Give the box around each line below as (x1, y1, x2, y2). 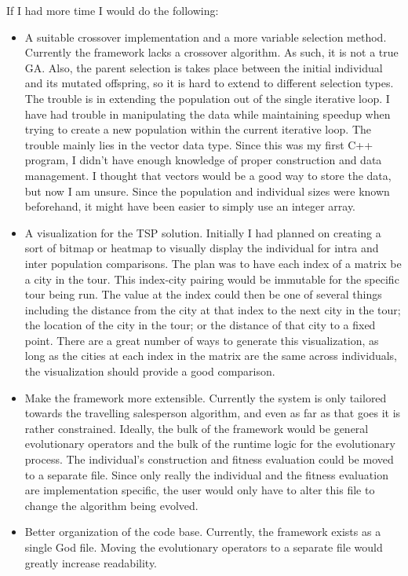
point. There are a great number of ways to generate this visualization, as (24, 332, 379, 348)
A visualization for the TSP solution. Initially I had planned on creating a (24, 224, 381, 240)
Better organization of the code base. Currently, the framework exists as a (24, 523, 381, 540)
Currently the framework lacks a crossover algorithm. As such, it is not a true (24, 44, 399, 61)
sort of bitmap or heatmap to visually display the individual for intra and (24, 240, 379, 256)
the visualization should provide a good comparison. (24, 363, 275, 380)
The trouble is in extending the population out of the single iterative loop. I (24, 90, 390, 106)
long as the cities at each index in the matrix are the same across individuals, (24, 347, 398, 364)
